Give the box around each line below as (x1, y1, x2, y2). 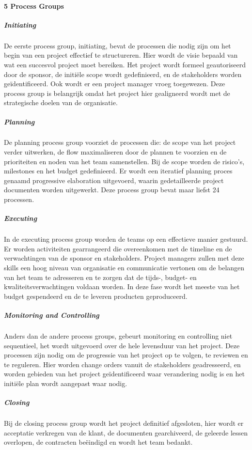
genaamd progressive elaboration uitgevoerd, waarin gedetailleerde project (4, 175, 224, 185)
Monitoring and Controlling (4, 310, 99, 320)
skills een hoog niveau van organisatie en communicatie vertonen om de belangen (4, 262, 245, 272)
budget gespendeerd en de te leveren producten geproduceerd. (4, 291, 188, 301)
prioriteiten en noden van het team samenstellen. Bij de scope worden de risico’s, (4, 156, 245, 166)
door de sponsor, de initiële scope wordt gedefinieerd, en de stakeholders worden (4, 69, 242, 79)
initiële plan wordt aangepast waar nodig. (4, 378, 127, 388)
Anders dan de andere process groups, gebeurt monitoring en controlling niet (4, 330, 233, 341)
